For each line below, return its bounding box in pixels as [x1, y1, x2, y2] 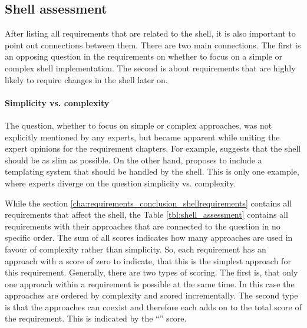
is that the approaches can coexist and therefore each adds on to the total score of [5, 300, 302, 313]
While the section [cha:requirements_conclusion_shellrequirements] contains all [5, 196, 292, 209]
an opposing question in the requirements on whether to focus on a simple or [5, 50, 283, 63]
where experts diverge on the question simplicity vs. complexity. [5, 176, 236, 189]
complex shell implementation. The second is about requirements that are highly [5, 61, 296, 74]
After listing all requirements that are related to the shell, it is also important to [5, 27, 296, 40]
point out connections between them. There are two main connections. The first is [5, 38, 301, 51]
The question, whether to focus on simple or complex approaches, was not [5, 119, 272, 131]
